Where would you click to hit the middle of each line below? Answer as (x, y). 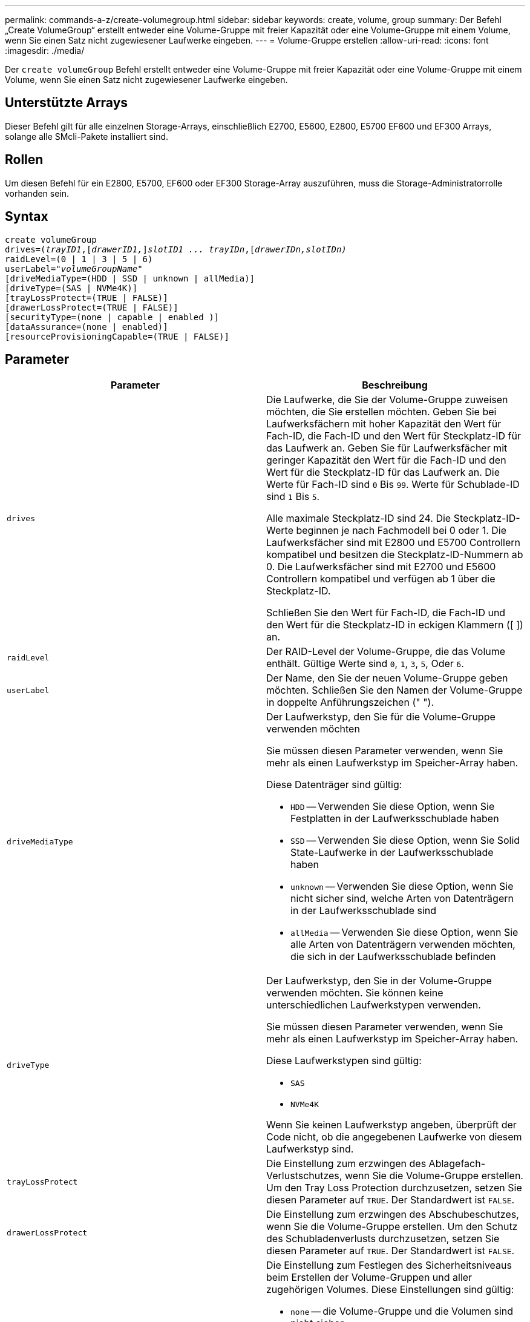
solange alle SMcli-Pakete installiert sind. (87, 136)
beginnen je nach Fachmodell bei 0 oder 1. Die (401, 531)
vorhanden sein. (37, 193)
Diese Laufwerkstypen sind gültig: (344, 1061)
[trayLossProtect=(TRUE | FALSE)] (87, 298)
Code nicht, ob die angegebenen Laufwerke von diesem (394, 1137)
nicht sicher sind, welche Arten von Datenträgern (402, 899)
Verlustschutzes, (304, 1176)
